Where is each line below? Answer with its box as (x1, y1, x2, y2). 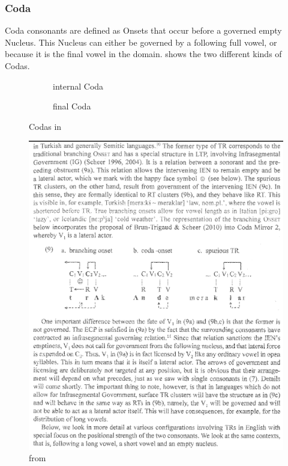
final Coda (53, 100, 91, 112)
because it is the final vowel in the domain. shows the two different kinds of (5, 48, 282, 60)
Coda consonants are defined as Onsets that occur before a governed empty (5, 24, 282, 37)
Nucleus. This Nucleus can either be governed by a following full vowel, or (5, 35, 277, 48)
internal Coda (53, 79, 104, 92)
